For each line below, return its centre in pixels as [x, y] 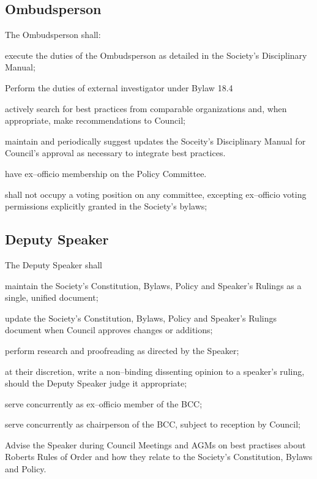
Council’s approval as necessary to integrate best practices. [115, 153]
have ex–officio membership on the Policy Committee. [106, 173]
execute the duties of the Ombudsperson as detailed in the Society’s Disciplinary [156, 55]
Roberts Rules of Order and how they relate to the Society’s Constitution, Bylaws [159, 457]
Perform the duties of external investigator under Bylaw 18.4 [119, 87]
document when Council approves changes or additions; [109, 330]
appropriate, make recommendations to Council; [95, 120]
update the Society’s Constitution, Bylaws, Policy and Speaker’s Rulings [141, 318]
